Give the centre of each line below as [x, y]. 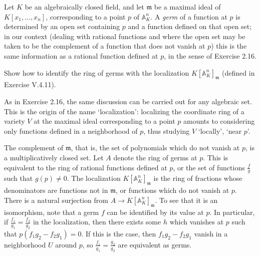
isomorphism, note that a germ [52, 212]
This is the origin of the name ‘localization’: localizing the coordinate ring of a [124, 111]
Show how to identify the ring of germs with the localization [97, 72]
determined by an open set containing [62, 26]
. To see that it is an [186, 200]
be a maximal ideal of [187, 7]
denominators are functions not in [56, 190]
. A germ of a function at [189, 16]
